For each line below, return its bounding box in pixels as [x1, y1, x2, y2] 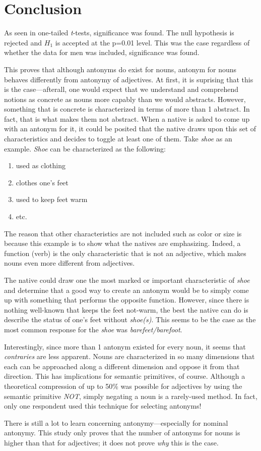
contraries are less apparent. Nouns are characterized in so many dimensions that [4, 351, 255, 362]
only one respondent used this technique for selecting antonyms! [4, 400, 202, 411]
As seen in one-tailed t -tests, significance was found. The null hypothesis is [4, 27, 234, 38]
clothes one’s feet [16, 177, 69, 187]
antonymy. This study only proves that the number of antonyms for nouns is [4, 427, 240, 438]
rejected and [4, 37, 42, 47]
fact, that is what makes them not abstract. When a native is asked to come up [4, 113, 250, 124]
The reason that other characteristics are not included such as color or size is [4, 228, 242, 238]
